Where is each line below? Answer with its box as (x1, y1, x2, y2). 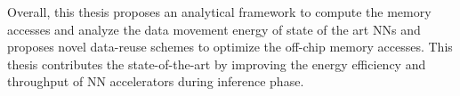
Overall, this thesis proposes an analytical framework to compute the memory (7, 3, 432, 20)
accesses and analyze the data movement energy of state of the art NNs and (7, 20, 421, 38)
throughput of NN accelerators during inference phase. (7, 72, 304, 91)
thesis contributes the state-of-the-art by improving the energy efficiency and (7, 54, 426, 73)
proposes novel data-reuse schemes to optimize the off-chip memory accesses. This (7, 37, 453, 56)
